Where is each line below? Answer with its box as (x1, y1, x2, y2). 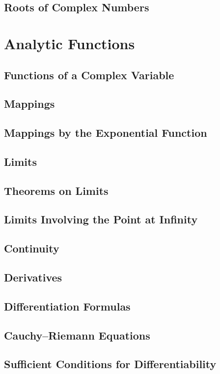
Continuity (4, 241, 59, 256)
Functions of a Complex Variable (4, 67, 174, 82)
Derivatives (4, 270, 62, 285)
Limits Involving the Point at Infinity (4, 212, 198, 227)
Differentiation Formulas (4, 298, 131, 313)
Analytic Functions (4, 33, 135, 53)
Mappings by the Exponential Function (4, 125, 207, 140)
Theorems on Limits (4, 183, 109, 198)
